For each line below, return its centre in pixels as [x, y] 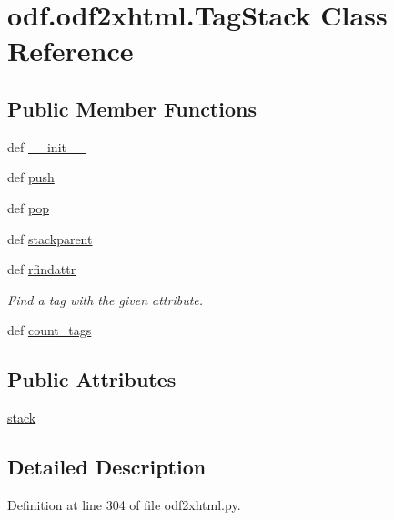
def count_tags [50, 330]
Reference [71, 51]
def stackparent [50, 238]
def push [31, 177]
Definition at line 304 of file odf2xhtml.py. [124, 504]
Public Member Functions [132, 108]
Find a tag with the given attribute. [106, 299]
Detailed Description [107, 467]
